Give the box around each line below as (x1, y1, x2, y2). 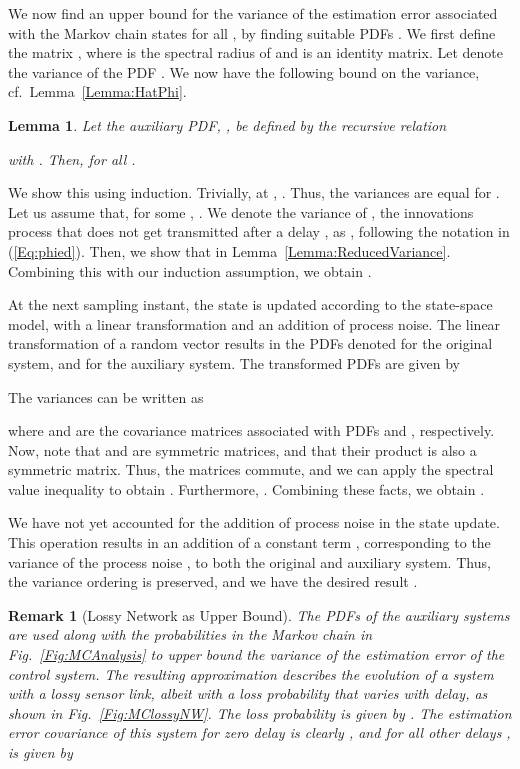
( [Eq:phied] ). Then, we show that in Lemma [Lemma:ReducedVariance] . (8, 240, 451, 261)
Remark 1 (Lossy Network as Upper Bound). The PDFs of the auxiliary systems (8, 604, 510, 625)
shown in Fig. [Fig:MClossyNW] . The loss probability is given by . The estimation (8, 702, 512, 723)
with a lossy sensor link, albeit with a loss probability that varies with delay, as (8, 683, 488, 704)
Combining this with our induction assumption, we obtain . (8, 260, 372, 281)
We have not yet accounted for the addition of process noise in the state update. (8, 512, 500, 533)
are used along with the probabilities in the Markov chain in (8, 624, 373, 645)
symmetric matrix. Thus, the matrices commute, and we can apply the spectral (8, 459, 494, 480)
